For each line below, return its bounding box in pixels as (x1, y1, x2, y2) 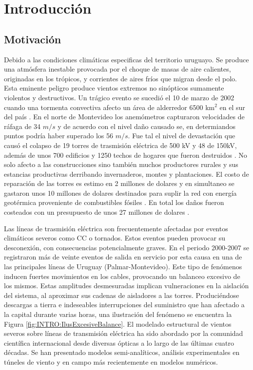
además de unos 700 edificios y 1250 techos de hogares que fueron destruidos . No (4, 149, 247, 160)
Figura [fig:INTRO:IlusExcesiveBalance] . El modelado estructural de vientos (4, 318, 232, 329)
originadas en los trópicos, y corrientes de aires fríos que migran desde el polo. (4, 73, 237, 83)
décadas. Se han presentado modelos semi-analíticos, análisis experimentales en (4, 347, 240, 357)
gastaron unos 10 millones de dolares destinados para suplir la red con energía (4, 187, 237, 198)
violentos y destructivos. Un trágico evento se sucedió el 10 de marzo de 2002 (4, 92, 234, 102)
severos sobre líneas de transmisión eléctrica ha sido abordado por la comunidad (4, 328, 243, 338)
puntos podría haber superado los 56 (4, 130, 113, 141)
